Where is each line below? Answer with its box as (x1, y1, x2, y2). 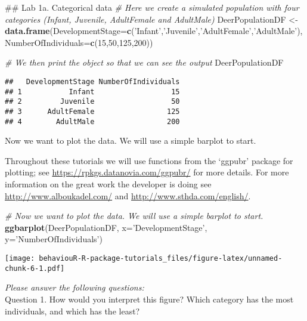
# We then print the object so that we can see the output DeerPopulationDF (5, 56, 284, 69)
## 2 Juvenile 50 (5, 97, 180, 106)
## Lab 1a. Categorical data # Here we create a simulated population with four (5, 1, 299, 13)
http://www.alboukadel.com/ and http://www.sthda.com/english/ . (5, 189, 251, 202)
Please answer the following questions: (5, 281, 144, 294)
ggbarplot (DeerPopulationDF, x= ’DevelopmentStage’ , (5, 221, 207, 233)
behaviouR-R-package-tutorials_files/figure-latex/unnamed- (39, 254, 283, 263)
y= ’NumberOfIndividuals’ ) (5, 233, 103, 245)
